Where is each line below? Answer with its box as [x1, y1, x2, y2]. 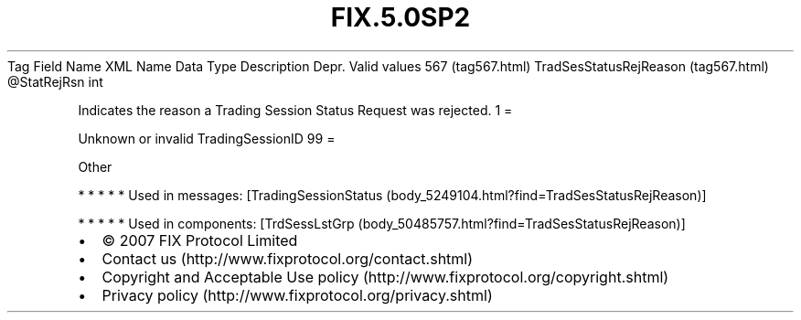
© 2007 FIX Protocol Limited [101, 230, 298, 250]
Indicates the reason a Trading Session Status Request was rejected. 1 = [78, 101, 513, 118]
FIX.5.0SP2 [330, 2, 471, 33]
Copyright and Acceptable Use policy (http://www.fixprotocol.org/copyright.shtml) [101, 267, 669, 286]
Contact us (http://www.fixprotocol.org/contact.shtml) [101, 249, 474, 268]
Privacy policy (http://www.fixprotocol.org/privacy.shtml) [101, 285, 493, 304]
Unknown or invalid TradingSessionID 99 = [78, 130, 336, 146]
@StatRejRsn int [7, 73, 103, 90]
